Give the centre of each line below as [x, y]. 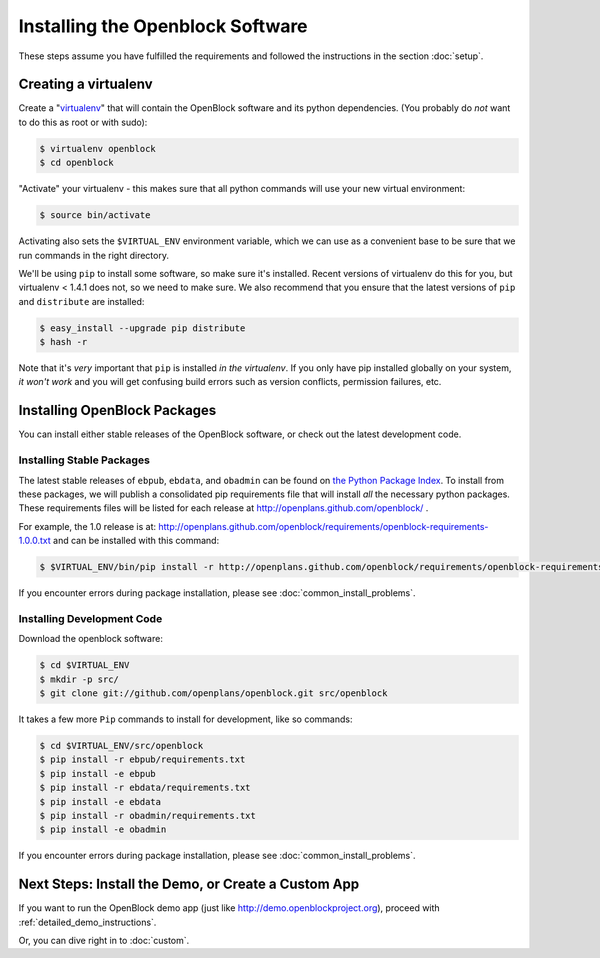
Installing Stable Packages [84, 460]
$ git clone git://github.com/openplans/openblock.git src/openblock [213, 693]
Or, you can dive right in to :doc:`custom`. [104, 940]
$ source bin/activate [95, 215]
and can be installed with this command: [136, 541]
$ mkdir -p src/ [79, 679]
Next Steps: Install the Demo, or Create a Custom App [189, 884]
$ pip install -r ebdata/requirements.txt [145, 788]
